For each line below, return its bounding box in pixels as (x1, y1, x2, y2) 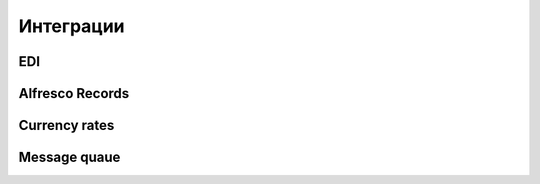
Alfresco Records (18, 85, 130, 102)
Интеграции (18, 15, 125, 37)
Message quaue (18, 149, 121, 166)
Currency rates (18, 117, 115, 134)
